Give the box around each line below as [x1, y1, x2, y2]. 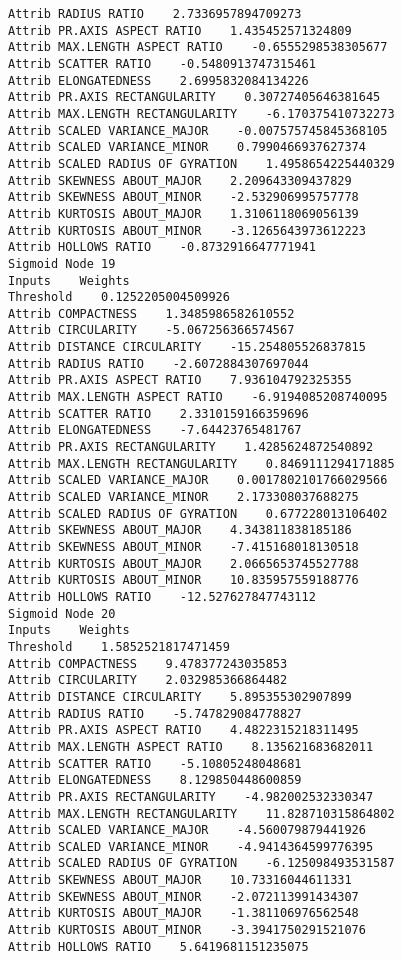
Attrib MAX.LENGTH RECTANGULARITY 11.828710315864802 [8, 806, 395, 821]
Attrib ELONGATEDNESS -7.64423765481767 [8, 423, 302, 438]
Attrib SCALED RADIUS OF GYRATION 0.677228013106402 [8, 506, 388, 521]
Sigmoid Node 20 [8, 606, 116, 621]
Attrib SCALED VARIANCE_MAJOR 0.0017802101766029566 [8, 473, 388, 488]
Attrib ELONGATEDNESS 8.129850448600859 [8, 773, 302, 788]
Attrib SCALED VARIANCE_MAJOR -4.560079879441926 [8, 823, 366, 838]
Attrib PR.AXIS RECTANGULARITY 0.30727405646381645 [8, 90, 381, 105]
